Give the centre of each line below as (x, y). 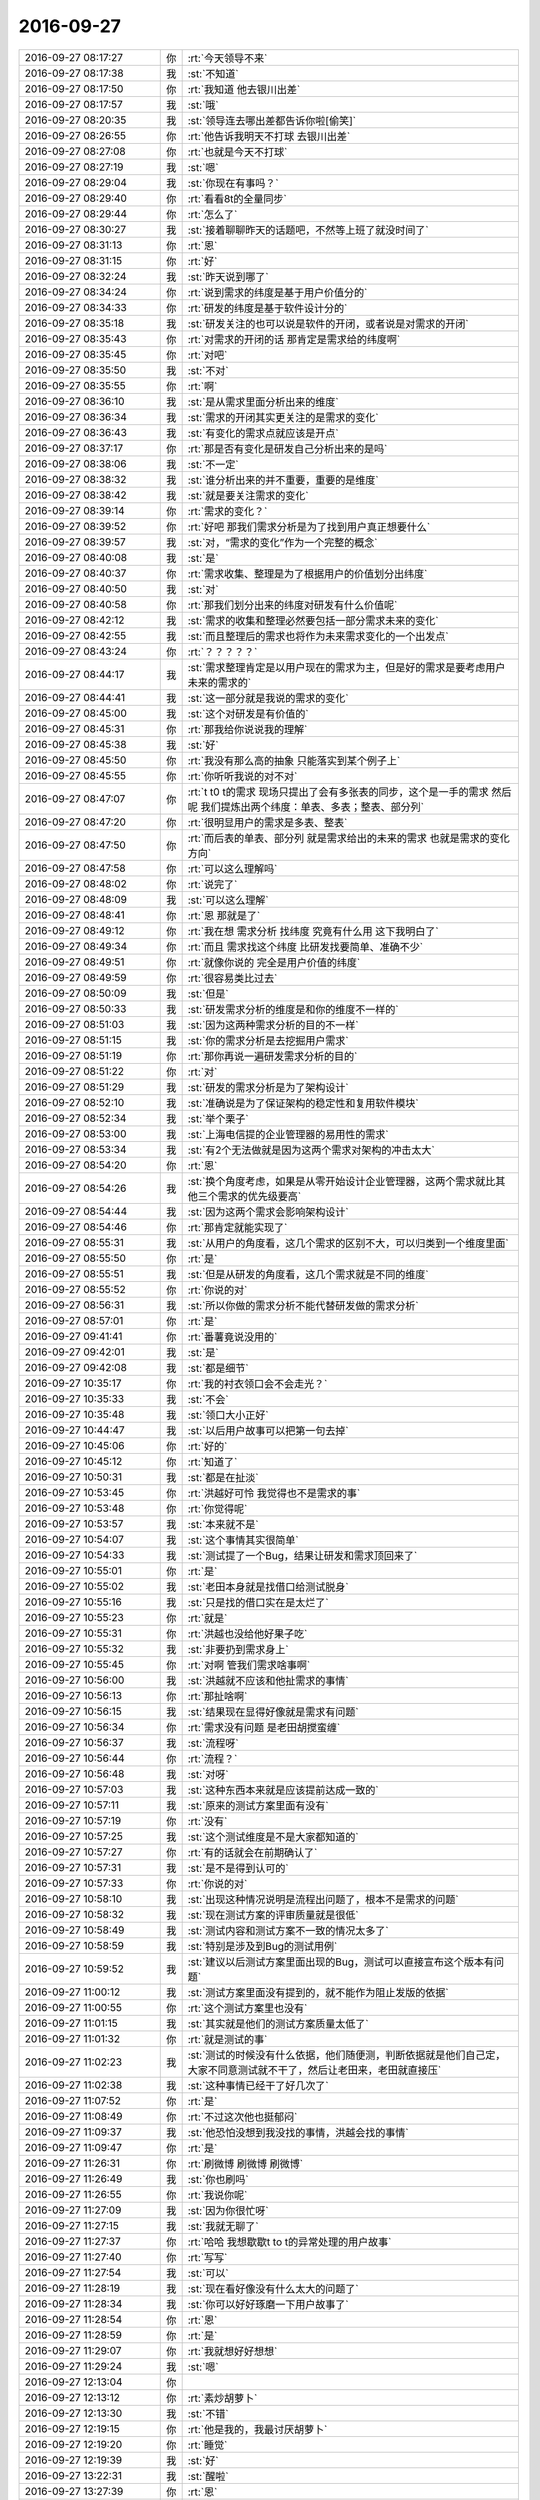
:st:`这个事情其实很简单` (243, 1540)
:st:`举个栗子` (218, 1118)
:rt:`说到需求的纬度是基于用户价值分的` (277, 292)
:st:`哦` (203, 105)
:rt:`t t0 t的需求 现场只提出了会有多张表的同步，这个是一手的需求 (338, 792)
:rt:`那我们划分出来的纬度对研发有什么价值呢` (292, 605)
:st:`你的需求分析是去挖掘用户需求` (268, 1040)
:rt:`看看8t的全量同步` (237, 198)
